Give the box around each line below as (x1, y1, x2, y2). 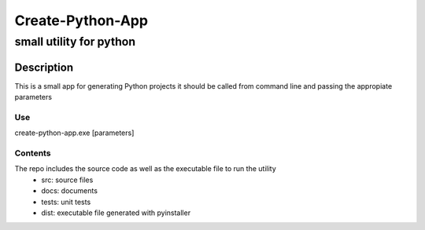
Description (14, 60, 74, 74)
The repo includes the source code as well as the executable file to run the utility (14, 164, 277, 173)
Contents (14, 148, 51, 159)
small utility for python (14, 35, 136, 49)
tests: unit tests (41, 197, 91, 206)
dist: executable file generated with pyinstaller (41, 208, 191, 217)
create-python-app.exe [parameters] (14, 128, 135, 137)
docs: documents (41, 186, 98, 195)
